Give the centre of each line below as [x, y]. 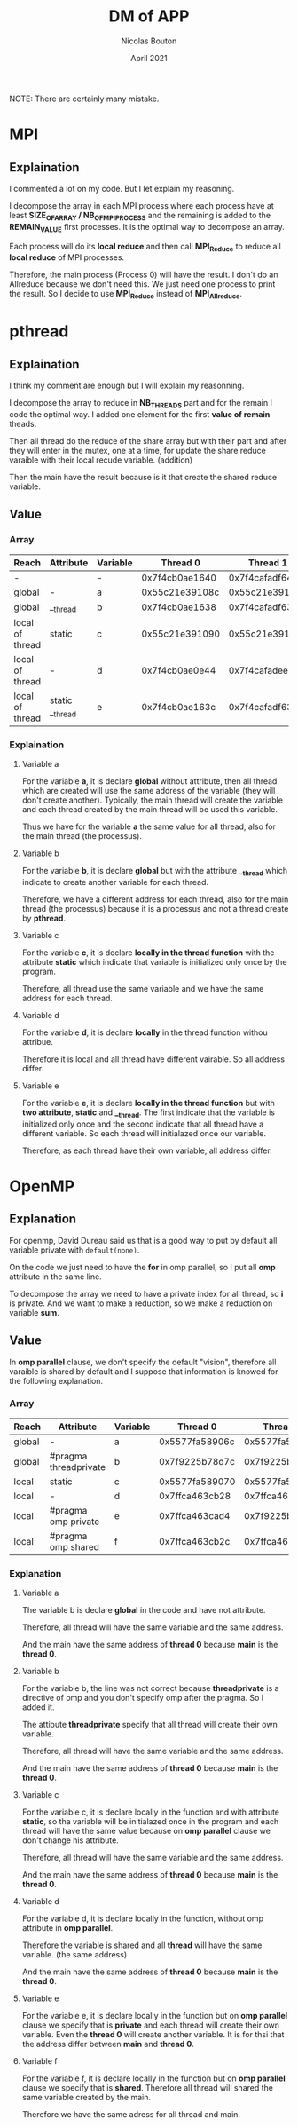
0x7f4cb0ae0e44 [179, 670]
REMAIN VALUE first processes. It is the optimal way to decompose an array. [147, 228]
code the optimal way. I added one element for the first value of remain [140, 414]
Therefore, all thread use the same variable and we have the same [143, 988]
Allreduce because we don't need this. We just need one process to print [142, 284]
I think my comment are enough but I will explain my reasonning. [127, 386]
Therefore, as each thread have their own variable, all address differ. [147, 1150]
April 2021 [149, 58]
